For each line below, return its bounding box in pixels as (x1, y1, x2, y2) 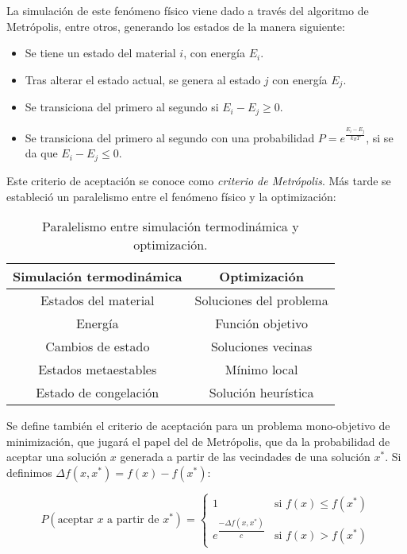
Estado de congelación (36, 383, 159, 402)
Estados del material (40, 291, 155, 310)
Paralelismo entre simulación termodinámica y (42, 217, 299, 236)
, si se (366, 129, 394, 145)
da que (25, 145, 58, 161)
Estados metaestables (38, 360, 157, 379)
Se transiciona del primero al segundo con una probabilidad (25, 129, 315, 145)
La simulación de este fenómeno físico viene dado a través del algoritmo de (6, 2, 369, 18)
